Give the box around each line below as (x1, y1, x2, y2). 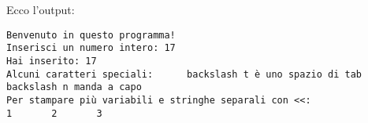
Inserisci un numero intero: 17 (6, 42, 176, 54)
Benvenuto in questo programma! (6, 29, 176, 41)
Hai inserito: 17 (6, 55, 97, 67)
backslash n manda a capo (6, 81, 142, 93)
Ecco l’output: (6, 2, 75, 17)
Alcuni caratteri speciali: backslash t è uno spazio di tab (6, 68, 362, 80)
